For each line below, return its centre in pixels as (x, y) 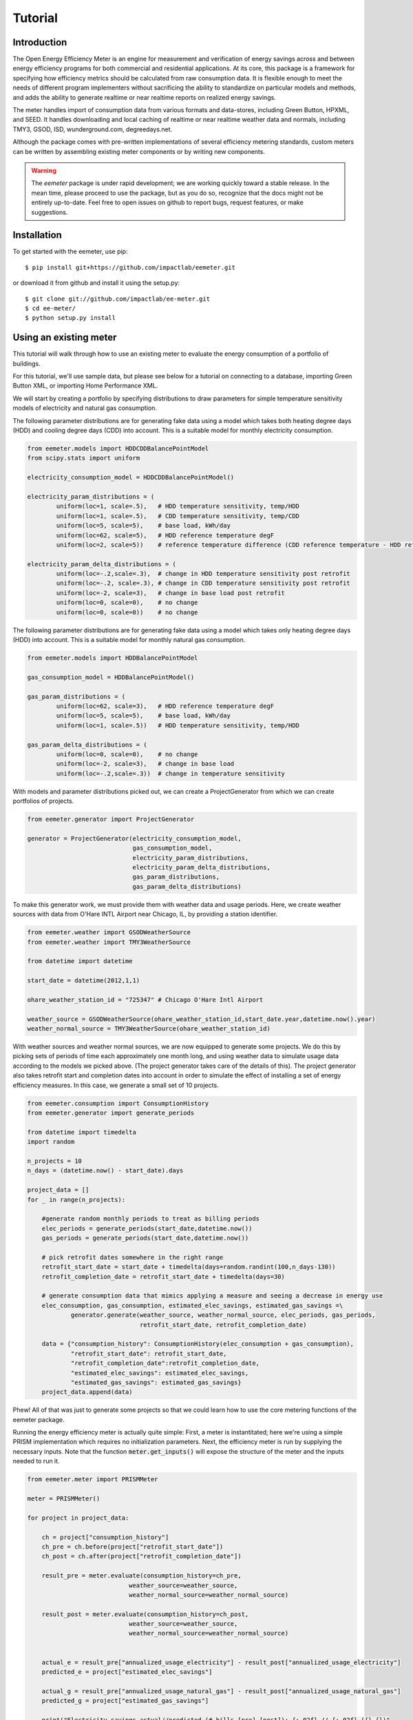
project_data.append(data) (87, 1392)
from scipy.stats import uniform (84, 458)
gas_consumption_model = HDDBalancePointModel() (111, 677)
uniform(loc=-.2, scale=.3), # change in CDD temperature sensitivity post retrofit (203, 583)
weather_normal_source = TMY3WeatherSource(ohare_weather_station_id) (149, 1029)
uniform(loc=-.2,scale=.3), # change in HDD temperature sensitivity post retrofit (203, 574)
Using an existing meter (65, 337)
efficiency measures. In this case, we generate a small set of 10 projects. (116, 1085)
